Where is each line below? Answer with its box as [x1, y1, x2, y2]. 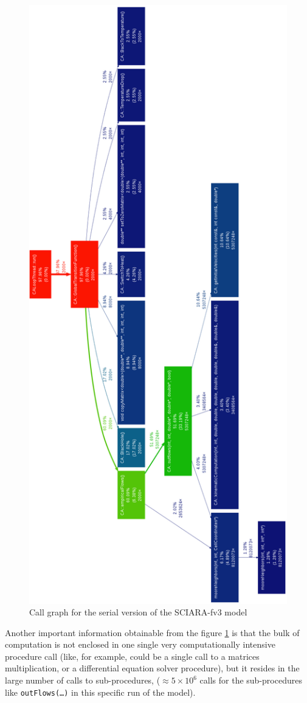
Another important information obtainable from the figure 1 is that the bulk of [5, 626, 300, 639]
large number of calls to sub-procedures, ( [5, 674, 160, 687]
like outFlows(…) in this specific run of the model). [5, 685, 196, 698]
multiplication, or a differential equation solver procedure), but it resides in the [5, 662, 300, 674]
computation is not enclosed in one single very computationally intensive [5, 638, 275, 651]
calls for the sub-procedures [199, 674, 302, 687]
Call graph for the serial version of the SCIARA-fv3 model [29, 606, 247, 618]
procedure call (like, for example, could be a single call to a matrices [5, 649, 260, 662]
